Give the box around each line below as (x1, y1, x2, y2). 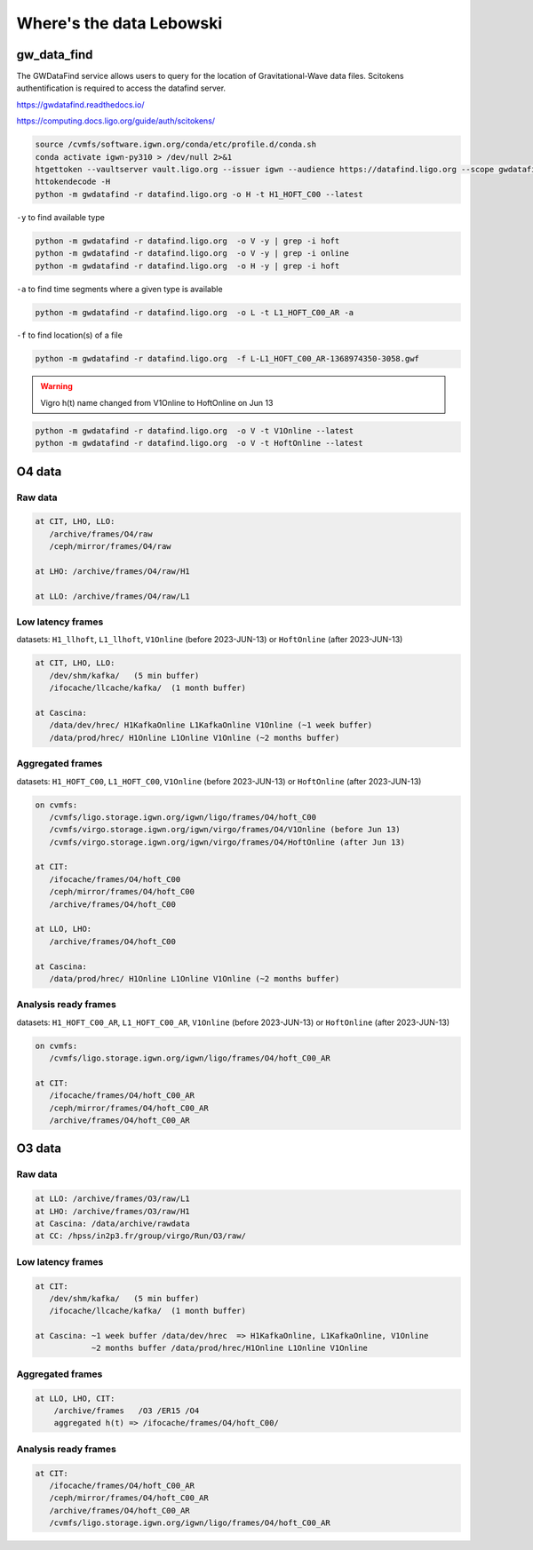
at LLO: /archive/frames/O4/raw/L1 (35, 591, 190, 601)
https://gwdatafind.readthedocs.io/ (16, 99, 145, 110)
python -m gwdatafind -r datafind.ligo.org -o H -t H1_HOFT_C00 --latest (35, 189, 363, 199)
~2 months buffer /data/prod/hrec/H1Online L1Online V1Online (91, 1343, 369, 1354)
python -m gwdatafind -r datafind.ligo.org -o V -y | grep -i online (35, 249, 350, 258)
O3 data (16, 1141, 62, 1157)
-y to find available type (16, 211, 106, 222)
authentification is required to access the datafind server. (16, 83, 227, 93)
